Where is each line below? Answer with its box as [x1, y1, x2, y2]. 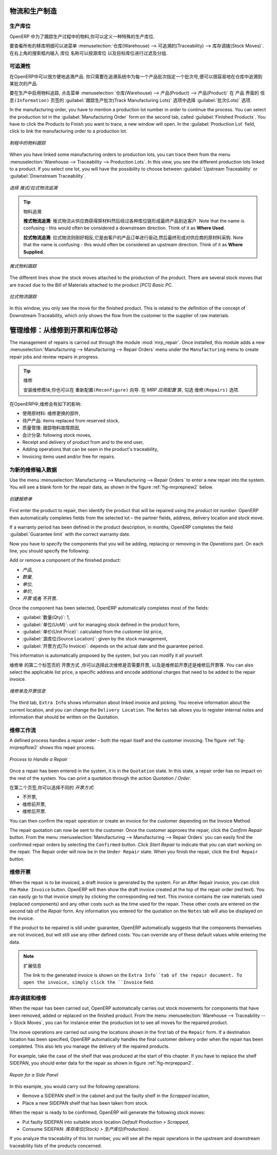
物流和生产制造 [9, 7, 57, 15]
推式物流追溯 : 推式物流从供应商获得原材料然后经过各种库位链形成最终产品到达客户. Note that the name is [23, 218, 245, 224]
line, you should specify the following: [9, 548, 90, 554]
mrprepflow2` [9, 745, 38, 751]
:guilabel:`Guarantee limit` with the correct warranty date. [9, 531, 131, 537]
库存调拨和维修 [9, 994, 47, 1002]
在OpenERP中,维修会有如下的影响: [9, 401, 82, 407]
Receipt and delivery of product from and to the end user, [22, 439, 144, 445]
